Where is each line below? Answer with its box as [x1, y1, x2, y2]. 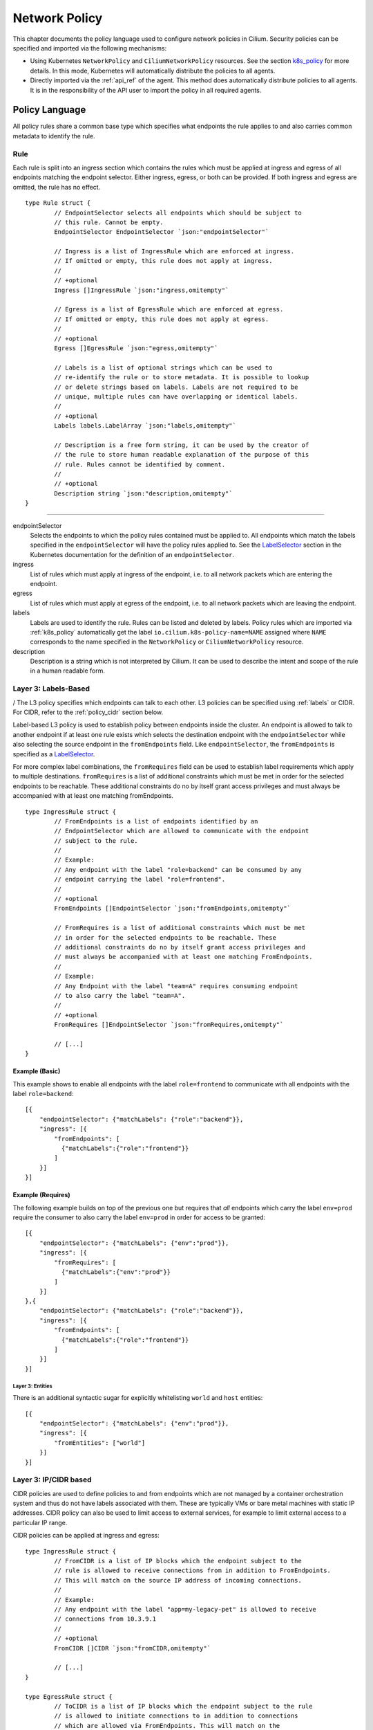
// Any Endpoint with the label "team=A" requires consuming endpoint [54, 982, 298, 990]
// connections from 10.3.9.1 [54, 1615, 157, 1623]
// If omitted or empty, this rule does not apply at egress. [54, 315, 269, 323]
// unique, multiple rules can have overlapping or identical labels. [54, 392, 298, 401]
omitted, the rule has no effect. [12, 183, 101, 191]
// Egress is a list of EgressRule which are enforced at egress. [54, 305, 284, 313]
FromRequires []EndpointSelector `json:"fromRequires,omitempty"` [54, 1021, 284, 1029]
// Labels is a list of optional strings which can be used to [54, 363, 273, 372]
